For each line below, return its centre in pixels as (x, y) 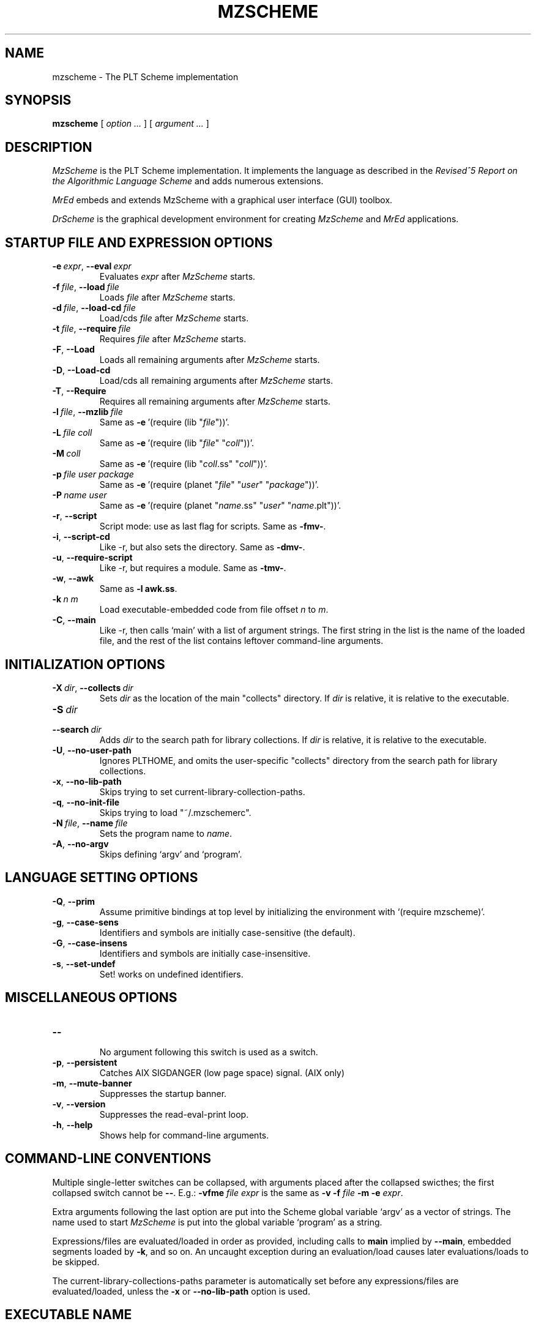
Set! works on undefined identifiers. (171, 974)
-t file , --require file (91, 329)
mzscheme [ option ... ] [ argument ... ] (131, 124)
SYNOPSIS (38, 100)
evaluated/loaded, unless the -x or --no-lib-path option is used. (181, 1291)
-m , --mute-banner (92, 1083)
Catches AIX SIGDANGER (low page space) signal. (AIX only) (222, 1072)
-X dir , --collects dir (93, 687)
